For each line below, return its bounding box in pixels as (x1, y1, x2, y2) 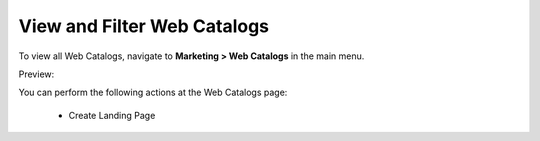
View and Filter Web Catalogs (18, 15, 270, 37)
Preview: (18, 68, 55, 80)
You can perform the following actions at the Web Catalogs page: (18, 86, 288, 99)
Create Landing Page (68, 109, 156, 121)
